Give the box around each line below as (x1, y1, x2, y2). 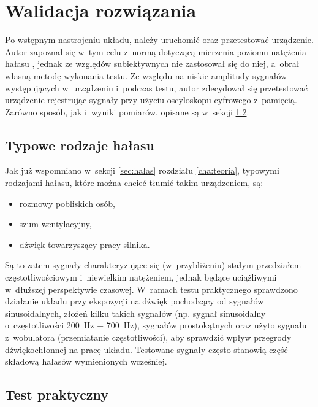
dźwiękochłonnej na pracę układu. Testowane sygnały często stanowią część (5, 343, 288, 355)
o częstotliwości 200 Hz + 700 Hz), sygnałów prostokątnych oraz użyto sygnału (5, 319, 307, 331)
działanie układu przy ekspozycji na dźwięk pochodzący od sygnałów (5, 295, 264, 308)
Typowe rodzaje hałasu (5, 135, 154, 154)
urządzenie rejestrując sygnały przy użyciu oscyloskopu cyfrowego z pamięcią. (5, 93, 297, 106)
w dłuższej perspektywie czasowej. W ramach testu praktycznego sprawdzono (5, 282, 298, 295)
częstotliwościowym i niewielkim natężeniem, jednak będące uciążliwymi (5, 271, 277, 284)
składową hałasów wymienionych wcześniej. (5, 355, 167, 368)
